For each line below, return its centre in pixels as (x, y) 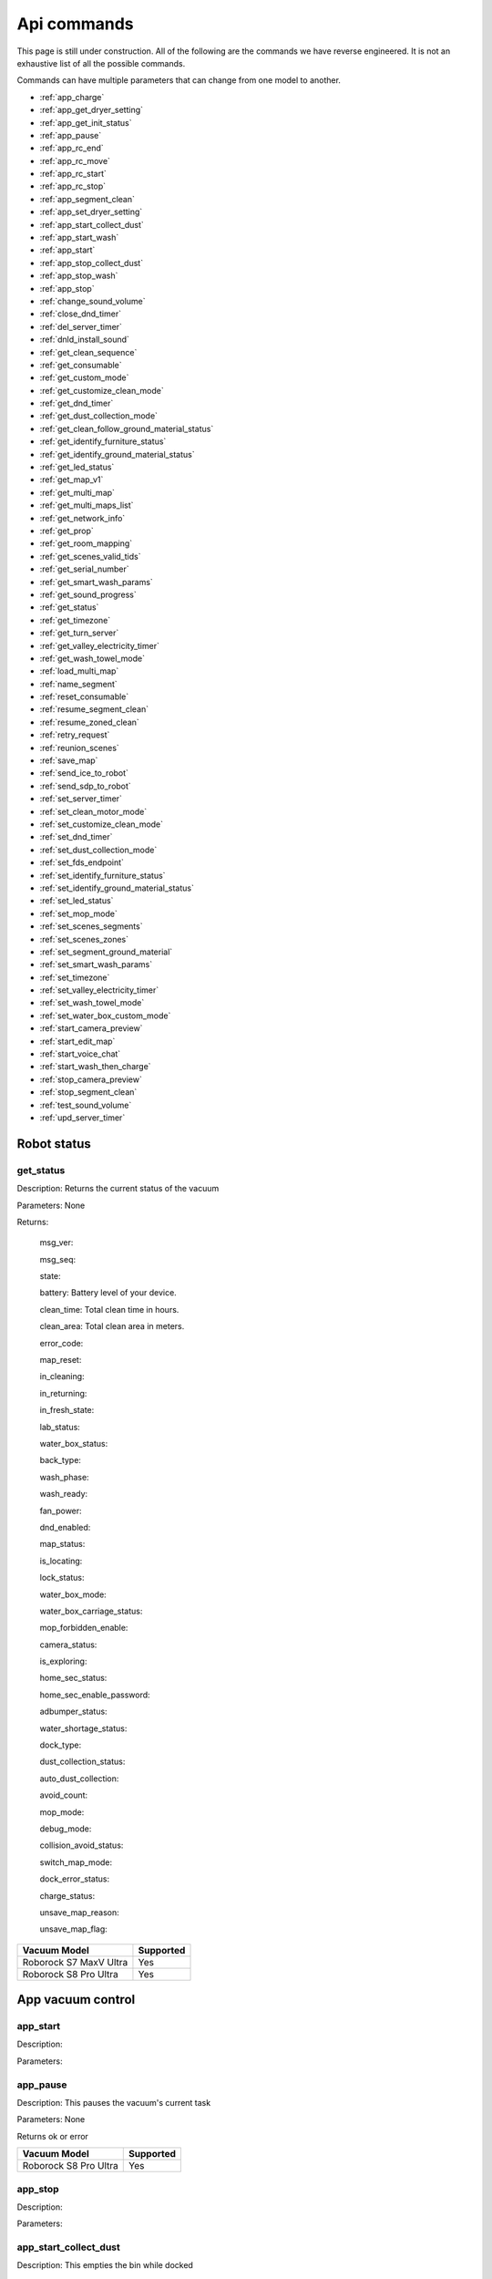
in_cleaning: (62, 1377)
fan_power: (61, 1511)
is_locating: (61, 1561)
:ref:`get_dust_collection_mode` (99, 416)
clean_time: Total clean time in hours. (109, 1309)
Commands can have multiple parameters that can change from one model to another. (179, 80)
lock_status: (62, 1578)
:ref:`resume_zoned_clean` (90, 722)
